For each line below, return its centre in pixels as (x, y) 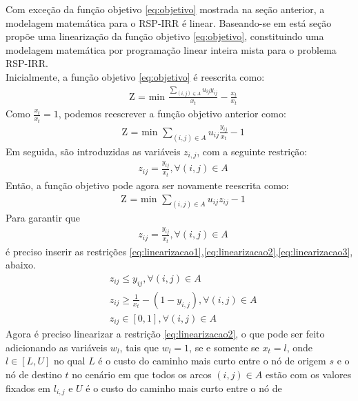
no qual (69, 361)
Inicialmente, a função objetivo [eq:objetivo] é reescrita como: (135, 76)
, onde (299, 347)
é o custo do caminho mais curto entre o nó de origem (212, 361)
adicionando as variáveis (57, 347)
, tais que (139, 347)
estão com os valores (308, 374)
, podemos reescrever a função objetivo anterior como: (172, 114)
